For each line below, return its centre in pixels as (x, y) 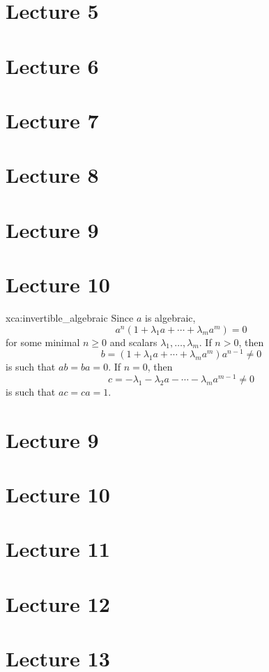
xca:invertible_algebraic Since (70, 318)
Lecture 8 (52, 175)
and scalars (133, 342)
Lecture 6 (52, 65)
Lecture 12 (58, 603)
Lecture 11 (58, 549)
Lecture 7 (52, 120)
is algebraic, (170, 318)
